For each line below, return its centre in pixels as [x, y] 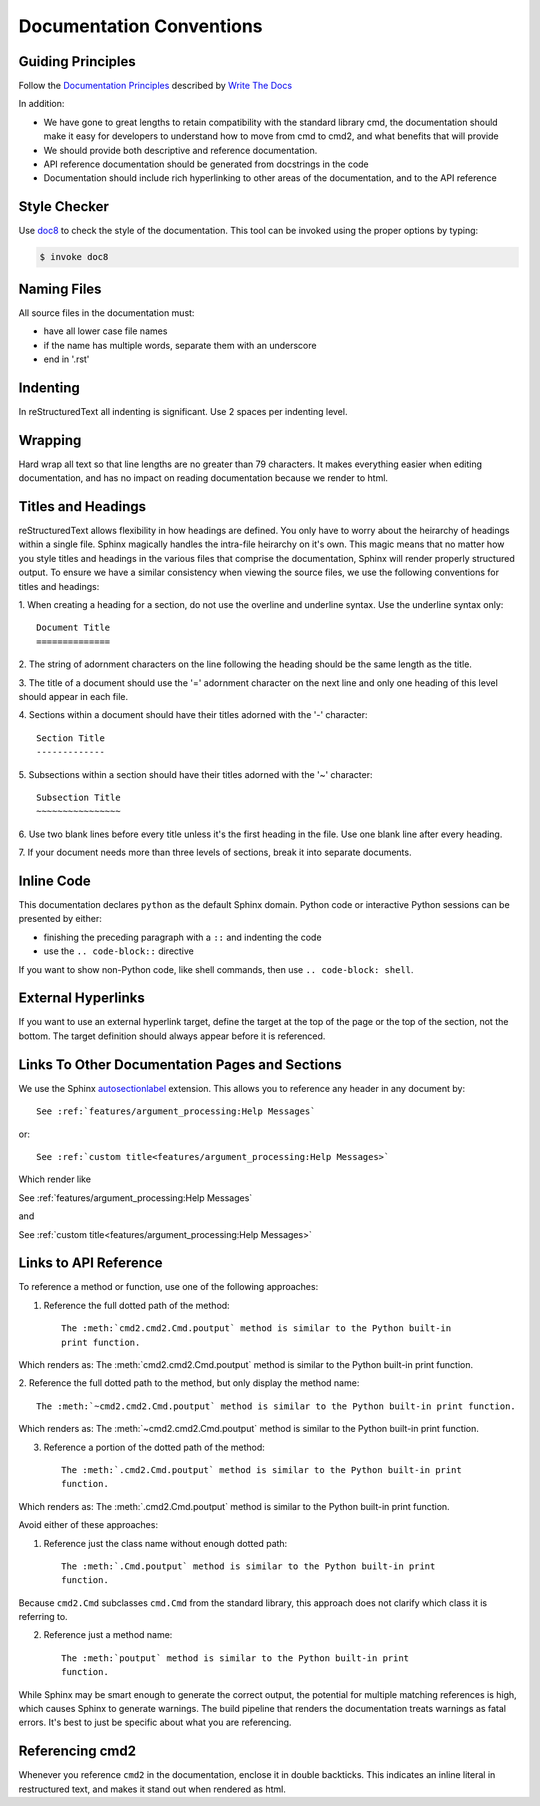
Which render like [55, 1179]
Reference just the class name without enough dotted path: [165, 1543]
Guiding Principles [77, 61]
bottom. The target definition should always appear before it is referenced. [172, 1036]
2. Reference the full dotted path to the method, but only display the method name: [189, 1383]
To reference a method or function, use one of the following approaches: [168, 1287]
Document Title [73, 628]
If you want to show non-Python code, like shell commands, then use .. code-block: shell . [216, 969]
